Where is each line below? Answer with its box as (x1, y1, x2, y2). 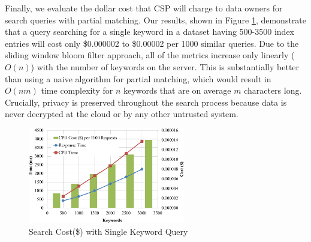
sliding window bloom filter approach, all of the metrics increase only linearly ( (5, 49, 295, 61)
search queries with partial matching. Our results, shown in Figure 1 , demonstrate (5, 13, 307, 26)
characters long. (244, 84, 302, 97)
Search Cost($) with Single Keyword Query (29, 225, 188, 237)
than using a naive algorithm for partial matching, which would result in (5, 72, 271, 85)
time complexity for (41, 84, 113, 97)
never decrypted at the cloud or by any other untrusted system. (5, 107, 238, 120)
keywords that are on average (123, 84, 231, 97)
